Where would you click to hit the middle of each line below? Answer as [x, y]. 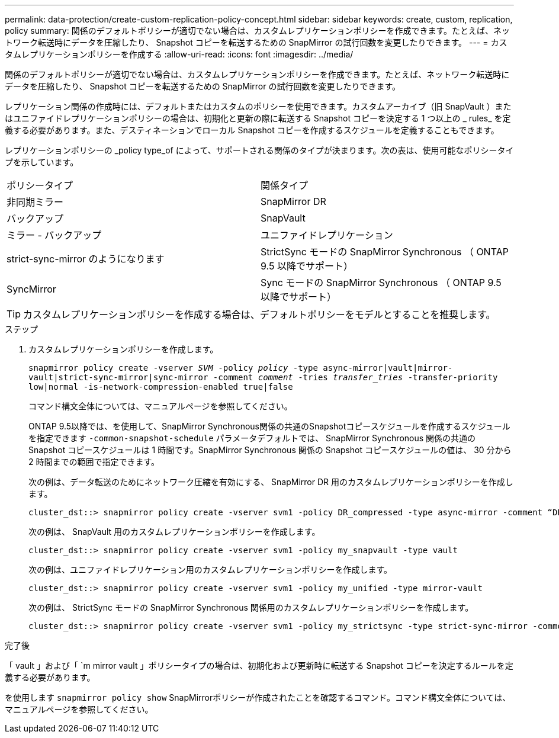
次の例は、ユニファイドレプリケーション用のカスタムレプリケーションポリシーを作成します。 [211, 569]
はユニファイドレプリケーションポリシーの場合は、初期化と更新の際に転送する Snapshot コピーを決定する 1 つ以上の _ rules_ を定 [258, 118]
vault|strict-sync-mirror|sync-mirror [118, 377]
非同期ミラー [35, 202]
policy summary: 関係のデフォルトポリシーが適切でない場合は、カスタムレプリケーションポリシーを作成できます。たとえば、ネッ [257, 31]
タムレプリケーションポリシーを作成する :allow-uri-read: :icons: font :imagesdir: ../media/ [179, 54]
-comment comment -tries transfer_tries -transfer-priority [355, 377]
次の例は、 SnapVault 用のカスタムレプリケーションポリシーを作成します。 [174, 532]
